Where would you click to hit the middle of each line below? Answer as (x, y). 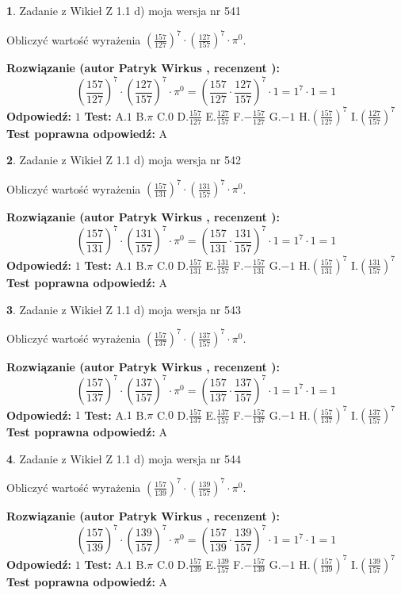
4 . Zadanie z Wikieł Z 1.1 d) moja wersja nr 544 (124, 458)
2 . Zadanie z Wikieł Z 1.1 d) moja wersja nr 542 (124, 160)
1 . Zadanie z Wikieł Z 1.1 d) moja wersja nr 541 (124, 10)
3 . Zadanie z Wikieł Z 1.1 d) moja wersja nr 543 (124, 309)
